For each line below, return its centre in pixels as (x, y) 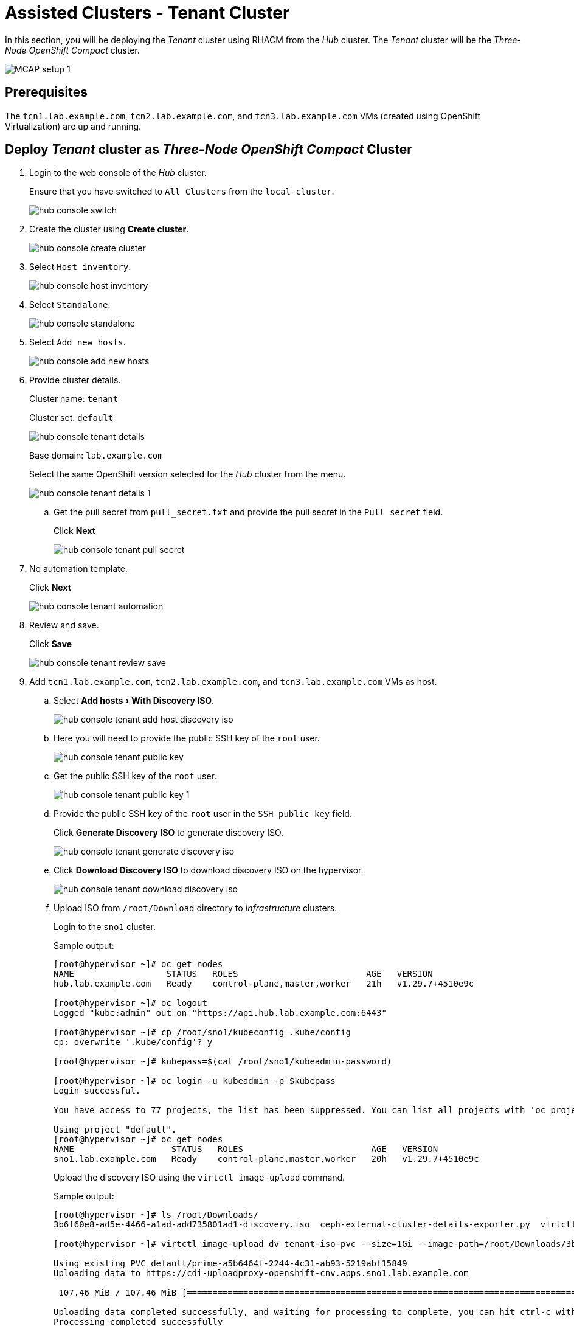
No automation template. (78, 569)
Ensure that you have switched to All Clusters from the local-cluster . (182, 192)
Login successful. (97, 1091)
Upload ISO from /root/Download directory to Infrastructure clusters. (195, 908)
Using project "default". (115, 1130)
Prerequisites (46, 92)
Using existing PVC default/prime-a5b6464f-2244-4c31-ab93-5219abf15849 (230, 1264)
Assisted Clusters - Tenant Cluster (147, 13)
